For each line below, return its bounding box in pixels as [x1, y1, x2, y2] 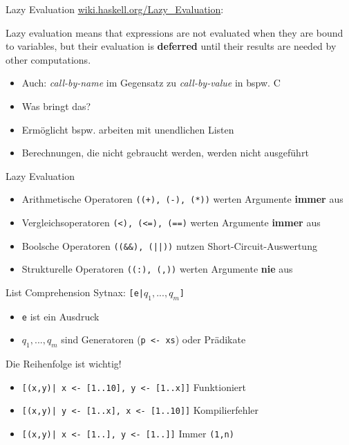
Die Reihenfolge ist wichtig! [6, 356, 122, 371]
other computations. [6, 52, 91, 66]
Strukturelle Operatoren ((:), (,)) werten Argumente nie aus [21, 262, 293, 276]
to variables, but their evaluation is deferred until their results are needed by [6, 39, 337, 53]
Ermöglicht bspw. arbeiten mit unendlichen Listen [21, 122, 234, 136]
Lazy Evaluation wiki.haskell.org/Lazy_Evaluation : [6, 2, 224, 16]
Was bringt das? [21, 98, 91, 113]
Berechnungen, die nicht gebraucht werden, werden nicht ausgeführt [21, 145, 309, 160]
